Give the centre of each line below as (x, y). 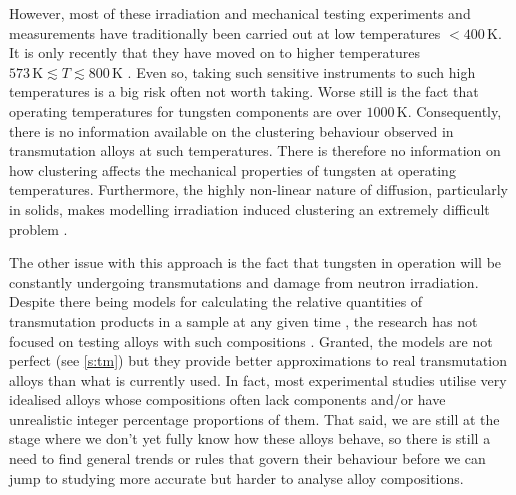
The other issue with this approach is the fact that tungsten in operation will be (255, 262)
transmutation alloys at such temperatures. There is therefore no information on (255, 150)
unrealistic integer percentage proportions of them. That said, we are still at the (254, 418)
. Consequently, (454, 110)
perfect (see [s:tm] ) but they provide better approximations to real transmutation (258, 360)
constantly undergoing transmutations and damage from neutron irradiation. (244, 281)
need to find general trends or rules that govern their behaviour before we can (247, 458)
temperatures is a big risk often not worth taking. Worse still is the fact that (244, 91)
